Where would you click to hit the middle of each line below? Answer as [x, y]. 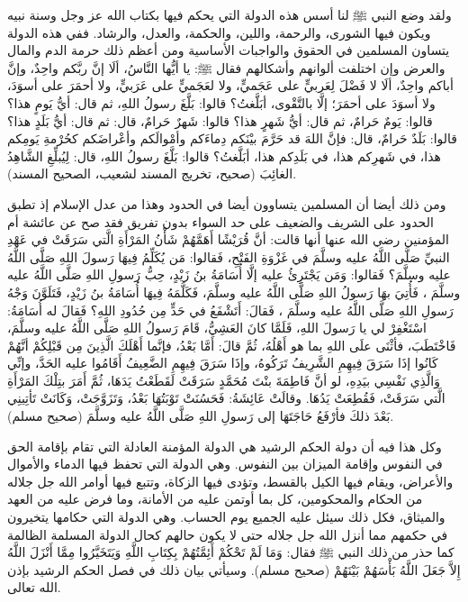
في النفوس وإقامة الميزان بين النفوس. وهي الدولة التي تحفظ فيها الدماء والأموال [225, 464]
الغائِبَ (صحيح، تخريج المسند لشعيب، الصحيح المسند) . [152, 173]
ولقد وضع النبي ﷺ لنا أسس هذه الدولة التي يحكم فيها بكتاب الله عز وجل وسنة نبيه [229, 14]
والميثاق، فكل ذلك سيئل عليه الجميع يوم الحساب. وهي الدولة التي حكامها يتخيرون [226, 517]
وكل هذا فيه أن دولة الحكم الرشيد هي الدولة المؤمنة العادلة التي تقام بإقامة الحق [225, 446]
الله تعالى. [34, 587]
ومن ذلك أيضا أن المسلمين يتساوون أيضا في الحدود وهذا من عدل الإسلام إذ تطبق [227, 203]
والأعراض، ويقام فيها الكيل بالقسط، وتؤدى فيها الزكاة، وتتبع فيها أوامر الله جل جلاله [230, 481]
